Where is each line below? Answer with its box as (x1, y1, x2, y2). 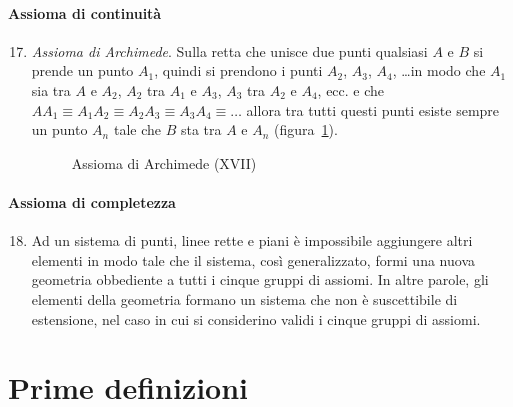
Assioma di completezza (8, 191, 176, 212)
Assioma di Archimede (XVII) (71, 152, 257, 173)
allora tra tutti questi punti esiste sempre (246, 99, 500, 120)
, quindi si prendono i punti (154, 60, 323, 81)
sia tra (31, 79, 71, 100)
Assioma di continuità (8, 2, 162, 23)
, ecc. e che (317, 79, 385, 100)
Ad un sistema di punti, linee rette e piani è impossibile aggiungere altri (31, 230, 473, 251)
